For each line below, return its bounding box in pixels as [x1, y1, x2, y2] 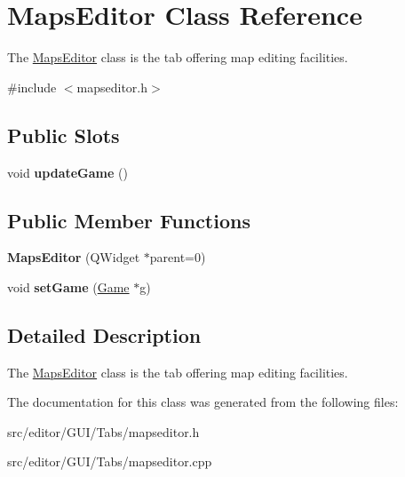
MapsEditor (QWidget [7, 248, 140, 266]
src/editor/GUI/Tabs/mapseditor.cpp [7, 452, 212, 471]
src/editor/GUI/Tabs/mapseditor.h [7, 422, 200, 441]
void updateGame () [7, 163, 128, 181]
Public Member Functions [7, 206, 250, 234]
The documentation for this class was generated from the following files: [7, 393, 399, 411]
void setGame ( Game [7, 277, 130, 296]
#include [7, 77, 57, 96]
